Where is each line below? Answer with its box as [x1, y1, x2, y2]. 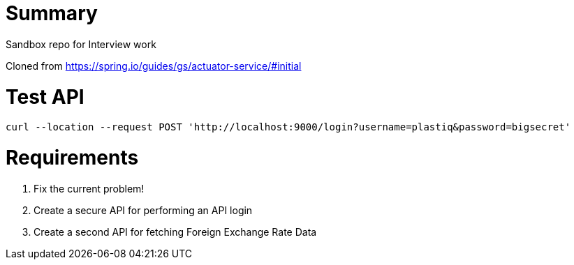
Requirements [6, 146, 139, 169]
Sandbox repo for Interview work [6, 38, 156, 50]
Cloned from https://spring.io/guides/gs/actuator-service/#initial [6, 59, 302, 72]
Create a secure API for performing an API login [34, 204, 253, 216]
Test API [6, 84, 84, 109]
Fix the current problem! [34, 182, 145, 195]
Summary [6, 1, 98, 25]
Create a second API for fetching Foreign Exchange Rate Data [34, 225, 317, 238]
